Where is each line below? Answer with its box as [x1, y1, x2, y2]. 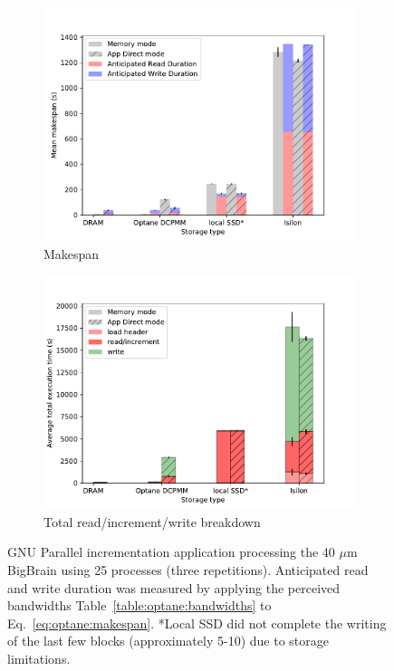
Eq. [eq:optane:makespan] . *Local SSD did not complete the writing [7, 613, 387, 632]
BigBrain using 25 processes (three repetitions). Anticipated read [7, 560, 369, 579]
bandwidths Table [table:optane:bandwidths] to [7, 596, 272, 615]
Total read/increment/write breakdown [43, 512, 261, 531]
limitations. [7, 648, 71, 667]
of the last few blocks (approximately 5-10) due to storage [7, 631, 329, 650]
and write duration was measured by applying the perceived [7, 578, 341, 597]
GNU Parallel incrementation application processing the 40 [7, 542, 335, 561]
